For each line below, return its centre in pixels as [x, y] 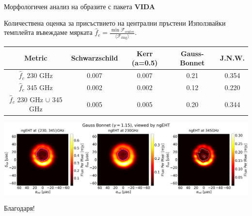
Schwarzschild [94, 58]
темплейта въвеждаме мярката [48, 32]
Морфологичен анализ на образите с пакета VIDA [79, 6]
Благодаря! [19, 208]
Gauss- [192, 53]
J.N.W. [232, 58]
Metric [36, 58]
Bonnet [192, 63]
